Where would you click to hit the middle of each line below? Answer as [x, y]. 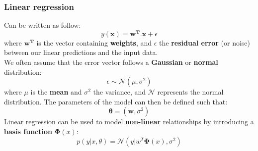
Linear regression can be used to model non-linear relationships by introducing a [129, 122]
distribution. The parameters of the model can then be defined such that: [116, 101]
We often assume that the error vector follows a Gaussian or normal [111, 62]
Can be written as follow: [43, 25]
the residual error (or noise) [205, 42]
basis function [28, 131]
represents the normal [190, 92]
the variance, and [120, 92]
